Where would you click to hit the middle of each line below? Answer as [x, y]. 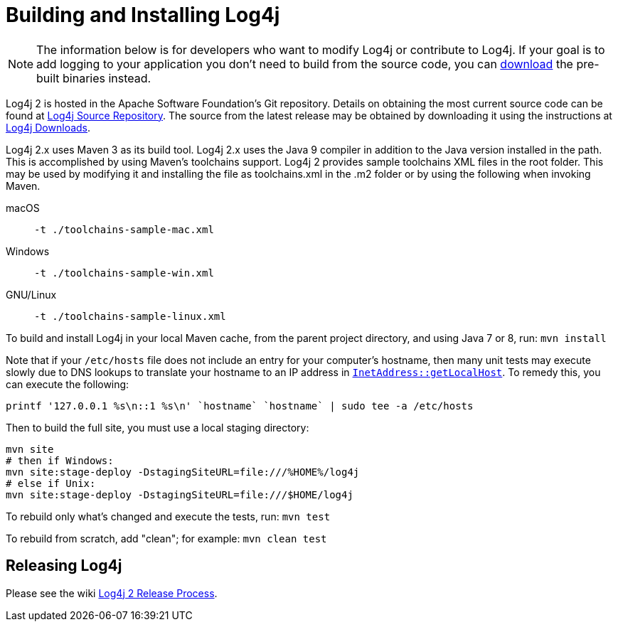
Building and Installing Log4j [143, 15]
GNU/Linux [31, 294]
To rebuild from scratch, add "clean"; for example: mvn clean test [166, 538]
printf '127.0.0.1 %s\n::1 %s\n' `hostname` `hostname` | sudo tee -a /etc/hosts [240, 406]
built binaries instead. [94, 78]
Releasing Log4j [64, 566]
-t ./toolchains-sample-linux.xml [130, 316]
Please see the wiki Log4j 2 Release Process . [112, 593]
